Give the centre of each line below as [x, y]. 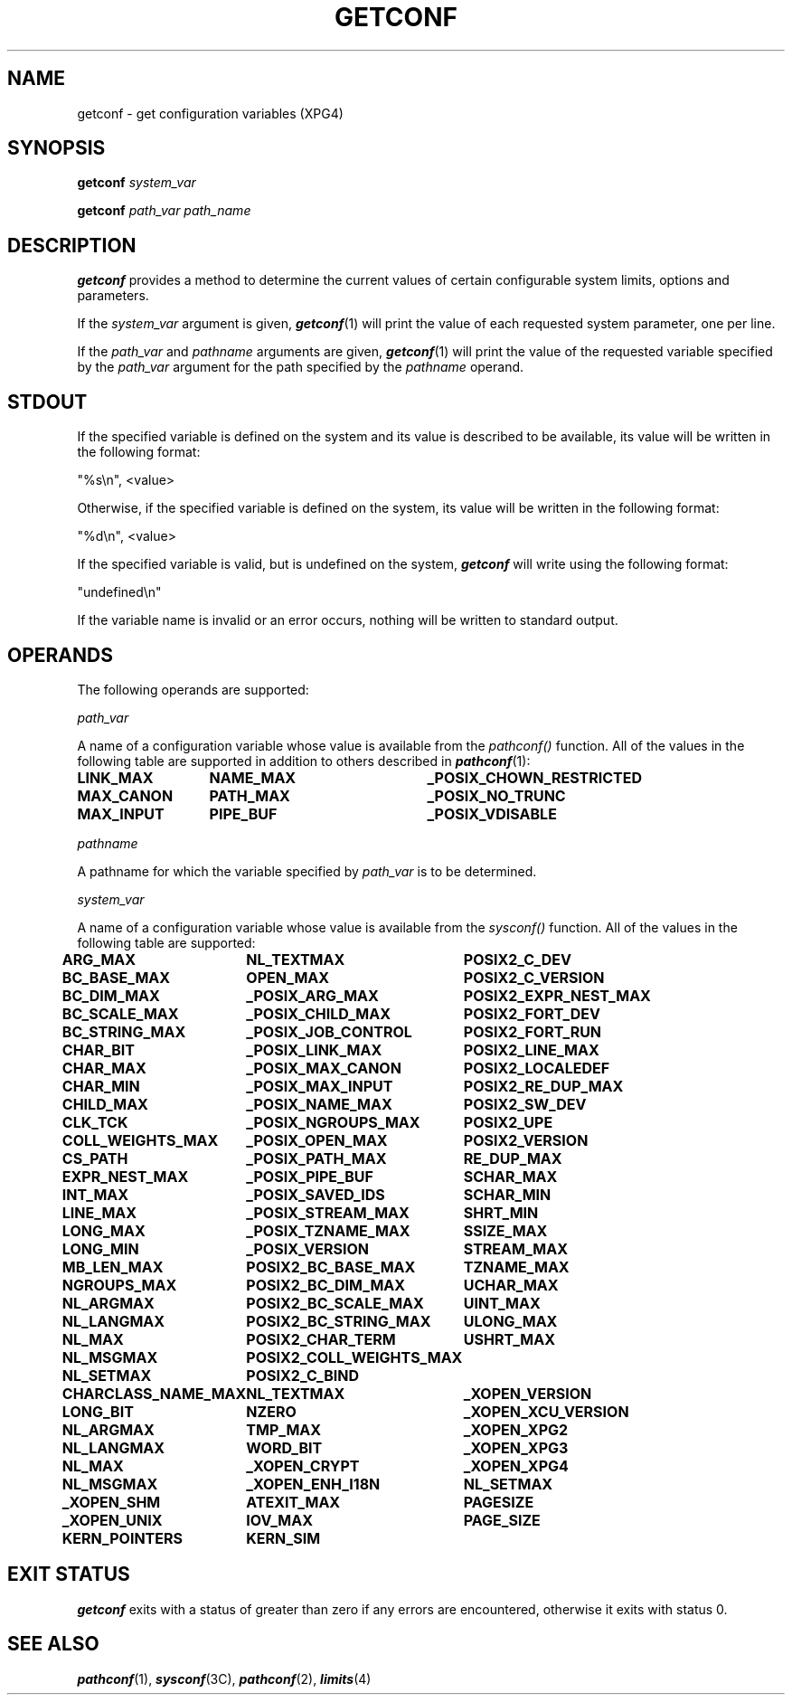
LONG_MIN [100, 1248]
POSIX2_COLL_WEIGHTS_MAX [354, 1357]
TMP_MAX [284, 1429]
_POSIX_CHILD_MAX [319, 1013]
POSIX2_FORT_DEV [532, 1013]
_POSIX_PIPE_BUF [310, 1176]
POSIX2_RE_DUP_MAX [543, 1086]
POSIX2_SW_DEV [525, 1104]
